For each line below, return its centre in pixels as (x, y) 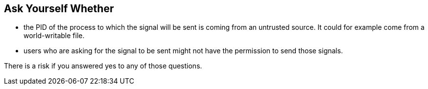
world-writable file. (54, 36)
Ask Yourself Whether (59, 9)
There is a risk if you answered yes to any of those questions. (103, 66)
